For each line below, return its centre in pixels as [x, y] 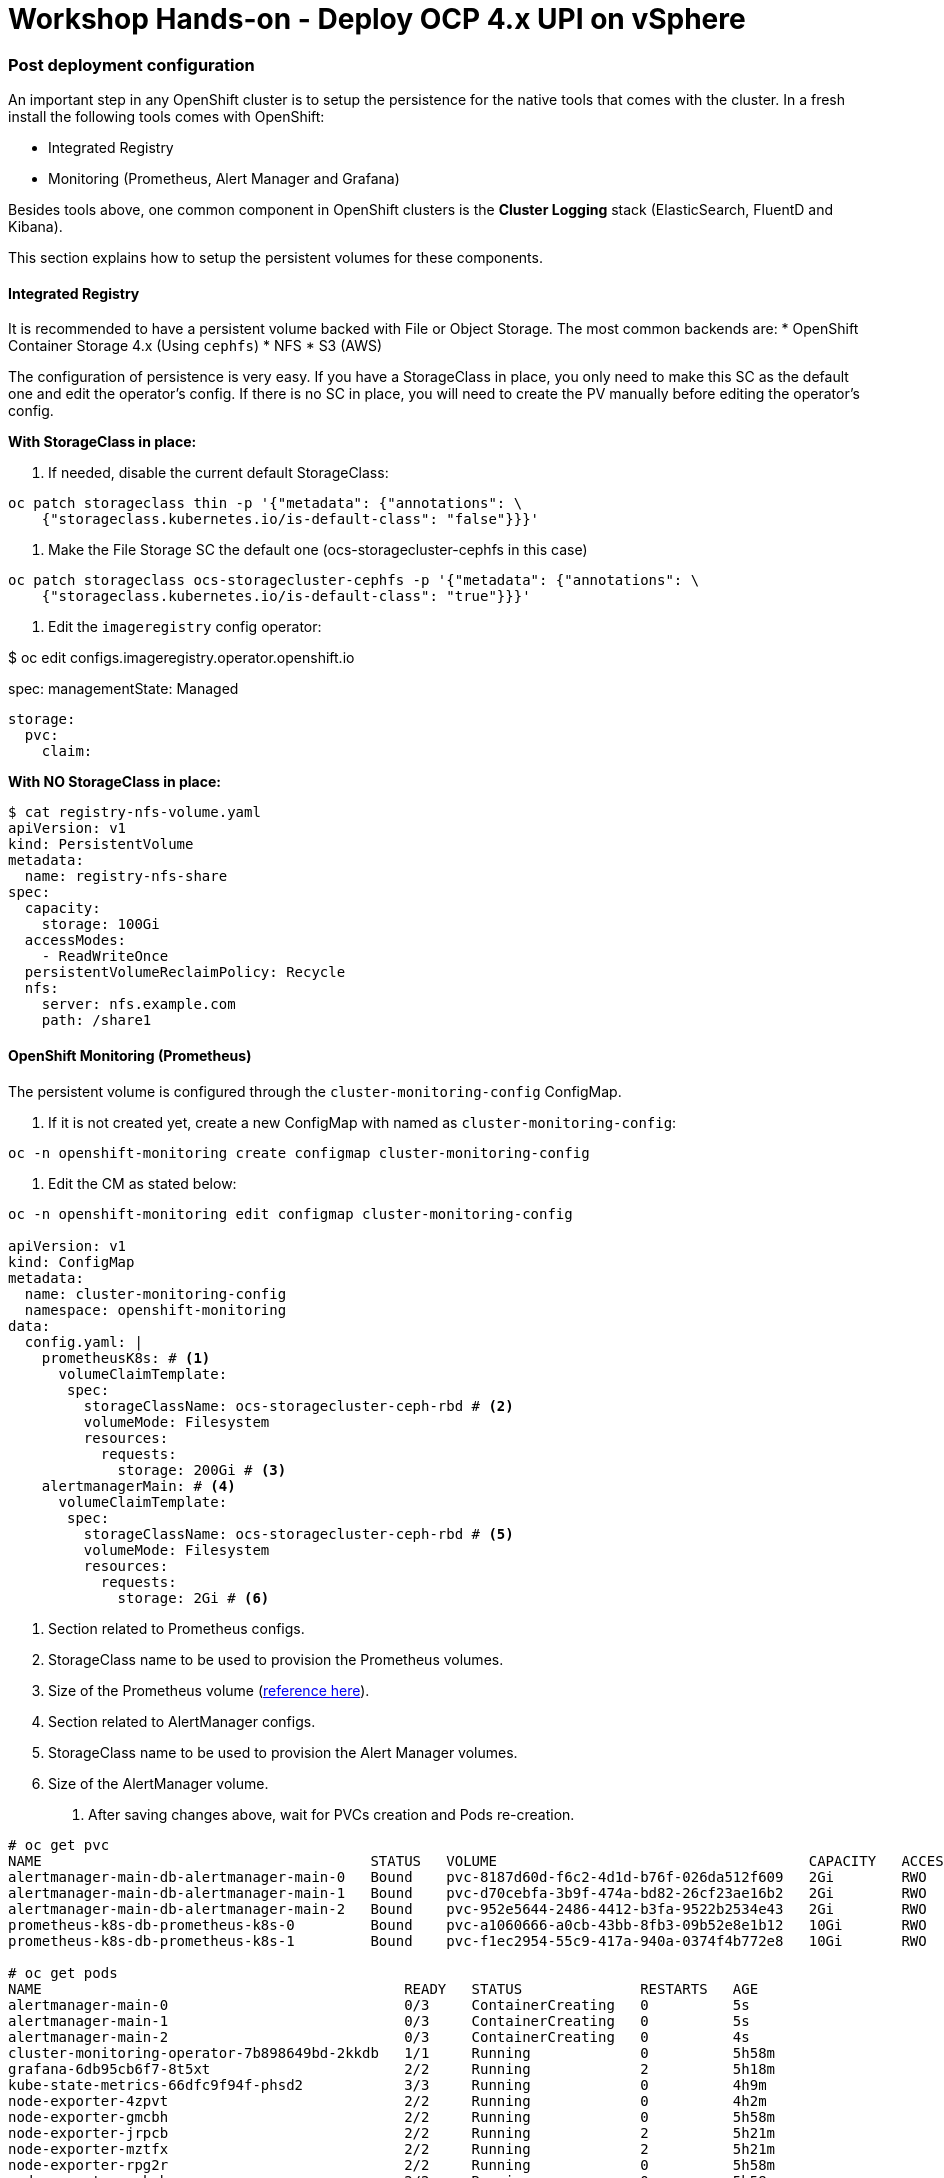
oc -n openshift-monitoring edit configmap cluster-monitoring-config [290, 1213]
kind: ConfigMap [71, 1261]
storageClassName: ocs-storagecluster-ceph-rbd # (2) [298, 1405]
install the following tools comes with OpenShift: [166, 117]
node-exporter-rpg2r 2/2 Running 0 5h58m [392, 2164]
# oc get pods [63, 1972]
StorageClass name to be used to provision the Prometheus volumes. [276, 1659]
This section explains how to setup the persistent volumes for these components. [275, 258]
